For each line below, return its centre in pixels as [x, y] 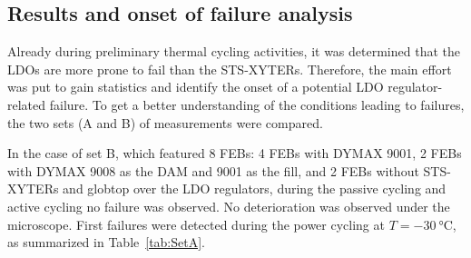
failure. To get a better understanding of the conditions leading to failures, [257, 104]
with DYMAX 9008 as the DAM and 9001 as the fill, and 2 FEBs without [213, 170]
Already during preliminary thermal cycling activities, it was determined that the [234, 51]
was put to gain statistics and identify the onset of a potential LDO [196, 87]
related [27, 104]
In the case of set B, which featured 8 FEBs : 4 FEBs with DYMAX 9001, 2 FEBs [235, 153]
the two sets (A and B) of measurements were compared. [165, 122]
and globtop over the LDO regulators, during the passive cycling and [255, 189]
